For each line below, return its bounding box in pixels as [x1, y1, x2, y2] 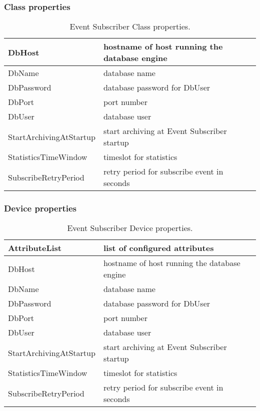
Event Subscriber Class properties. [69, 20, 190, 32]
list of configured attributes [103, 242, 214, 254]
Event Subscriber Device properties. [67, 222, 193, 234]
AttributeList [8, 242, 62, 254]
